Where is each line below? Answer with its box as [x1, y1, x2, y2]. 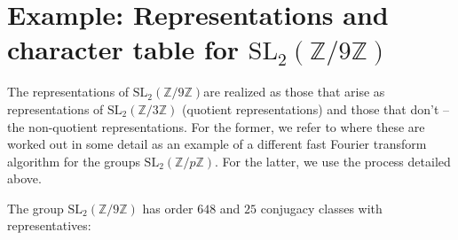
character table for [7, 31, 240, 67]
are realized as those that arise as [203, 82, 385, 101]
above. [7, 169, 42, 188]
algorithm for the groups [7, 151, 140, 170]
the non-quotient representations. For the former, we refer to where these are [7, 117, 425, 135]
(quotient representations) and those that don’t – [182, 99, 450, 118]
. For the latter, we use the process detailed [215, 151, 451, 170]
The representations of [7, 82, 130, 101]
